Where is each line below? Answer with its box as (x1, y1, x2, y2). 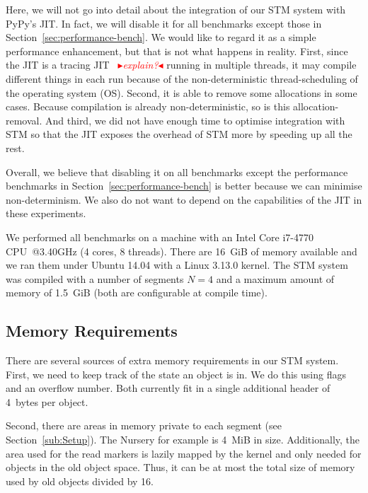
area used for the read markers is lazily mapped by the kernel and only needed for (6, 446, 362, 460)
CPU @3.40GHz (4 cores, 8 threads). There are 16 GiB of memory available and (6, 243, 357, 258)
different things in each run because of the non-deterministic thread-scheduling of (6, 71, 358, 86)
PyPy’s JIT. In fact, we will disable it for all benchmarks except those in (6, 16, 322, 30)
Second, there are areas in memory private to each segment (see (6, 418, 282, 433)
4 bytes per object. (6, 394, 88, 409)
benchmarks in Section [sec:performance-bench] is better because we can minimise (6, 178, 362, 193)
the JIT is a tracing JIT (6, 57, 110, 72)
